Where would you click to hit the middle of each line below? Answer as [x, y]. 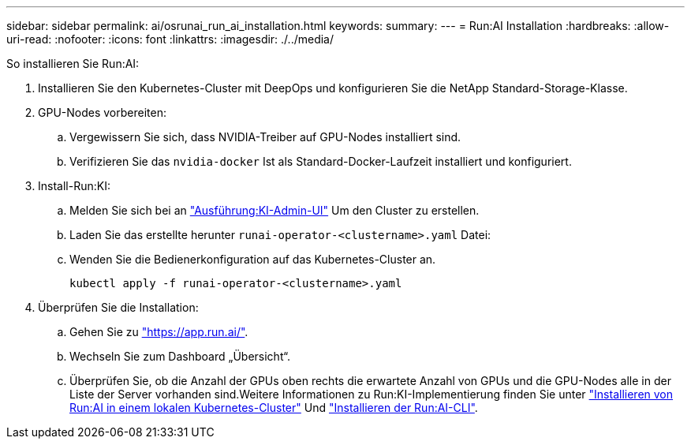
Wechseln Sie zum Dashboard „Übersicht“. [180, 356]
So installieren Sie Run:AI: [73, 64]
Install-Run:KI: [74, 186]
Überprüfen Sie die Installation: [118, 307]
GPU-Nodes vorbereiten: [102, 112]
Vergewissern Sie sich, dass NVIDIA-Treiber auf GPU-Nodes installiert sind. [265, 137]
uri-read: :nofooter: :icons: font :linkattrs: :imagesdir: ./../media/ [170, 39]
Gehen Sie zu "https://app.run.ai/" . [159, 332]
